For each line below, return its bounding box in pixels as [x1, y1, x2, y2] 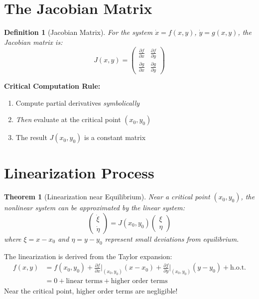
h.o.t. [230, 264, 247, 272]
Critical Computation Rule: [4, 80, 101, 91]
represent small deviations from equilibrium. [105, 233, 239, 244]
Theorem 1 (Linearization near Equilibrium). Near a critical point [4, 191, 210, 202]
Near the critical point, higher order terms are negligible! [4, 286, 178, 296]
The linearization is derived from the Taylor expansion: [4, 251, 172, 261]
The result [15, 132, 47, 143]
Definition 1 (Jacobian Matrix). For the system [4, 27, 153, 37]
